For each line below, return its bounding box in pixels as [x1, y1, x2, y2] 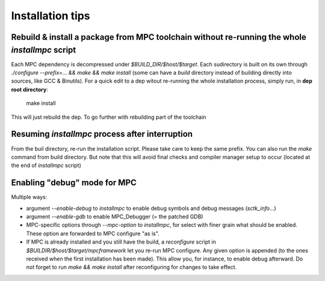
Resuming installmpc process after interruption [11, 129, 193, 139]
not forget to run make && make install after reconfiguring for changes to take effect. [26, 264, 237, 271]
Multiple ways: [11, 194, 48, 201]
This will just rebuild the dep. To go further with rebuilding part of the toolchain [11, 113, 206, 121]
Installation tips [11, 9, 90, 22]
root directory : [11, 86, 48, 93]
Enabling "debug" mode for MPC [11, 178, 137, 188]
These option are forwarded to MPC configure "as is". [26, 230, 159, 237]
